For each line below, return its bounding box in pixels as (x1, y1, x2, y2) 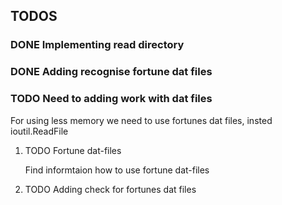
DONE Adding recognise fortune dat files (10, 65, 213, 79)
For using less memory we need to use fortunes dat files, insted (10, 114, 273, 126)
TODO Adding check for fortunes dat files (24, 183, 197, 195)
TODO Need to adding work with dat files (10, 92, 213, 106)
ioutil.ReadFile (10, 125, 69, 137)
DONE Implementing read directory (10, 38, 185, 52)
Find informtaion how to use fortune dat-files (24, 164, 210, 176)
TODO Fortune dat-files (24, 144, 122, 156)
